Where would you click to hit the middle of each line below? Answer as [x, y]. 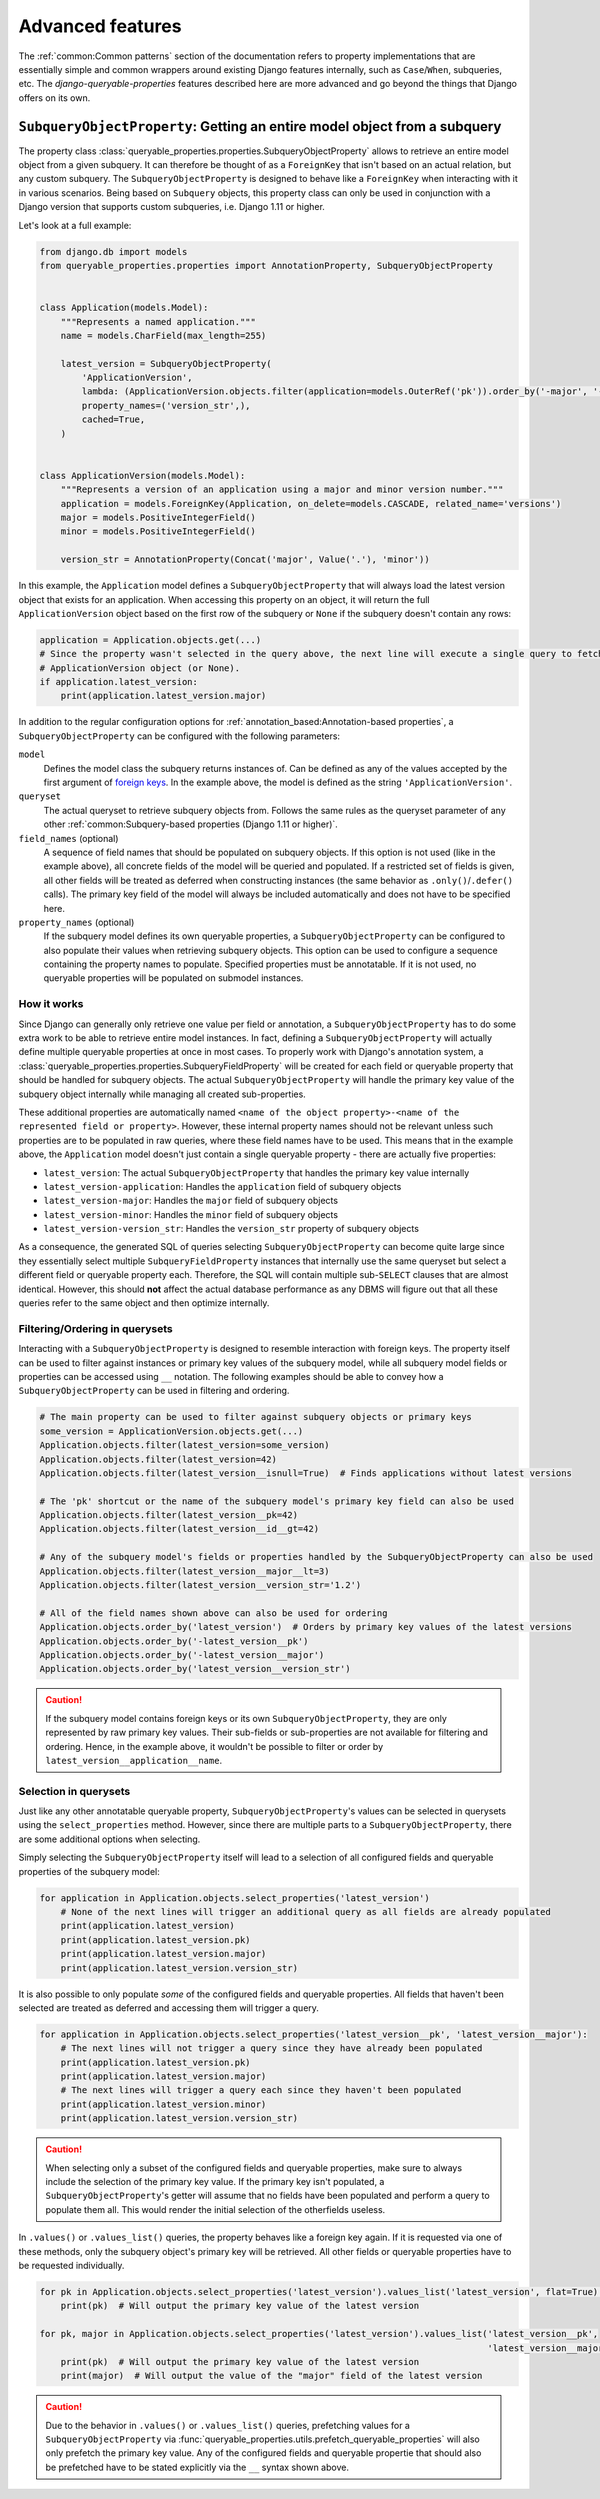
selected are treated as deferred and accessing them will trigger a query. [169, 2007]
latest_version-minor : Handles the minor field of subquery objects [191, 1214]
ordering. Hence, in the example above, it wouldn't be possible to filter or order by [214, 1746]
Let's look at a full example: [75, 225]
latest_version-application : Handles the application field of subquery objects [222, 1186]
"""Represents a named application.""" [158, 321]
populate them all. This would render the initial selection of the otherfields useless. [215, 2209]
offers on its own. [54, 97]
